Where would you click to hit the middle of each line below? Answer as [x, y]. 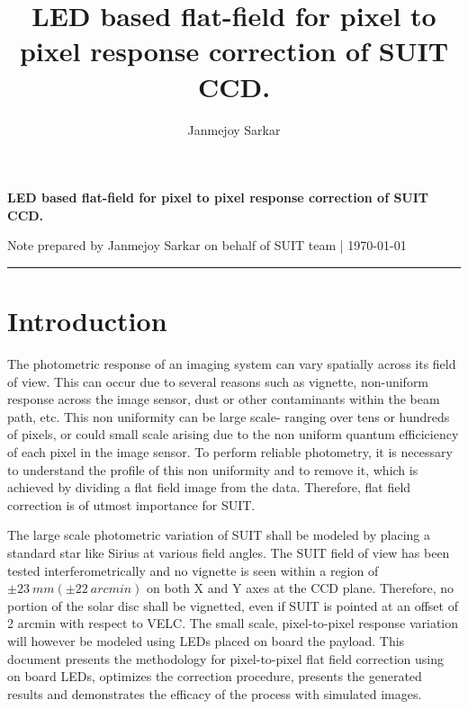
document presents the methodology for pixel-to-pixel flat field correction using [225, 658]
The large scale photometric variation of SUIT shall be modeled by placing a [219, 535]
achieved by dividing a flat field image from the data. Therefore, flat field [209, 487]
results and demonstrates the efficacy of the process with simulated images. [215, 693]
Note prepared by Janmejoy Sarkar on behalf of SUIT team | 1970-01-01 [207, 245]
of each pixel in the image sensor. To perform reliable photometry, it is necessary [230, 451]
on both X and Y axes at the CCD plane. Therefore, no [301, 588]
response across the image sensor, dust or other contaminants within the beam [224, 399]
